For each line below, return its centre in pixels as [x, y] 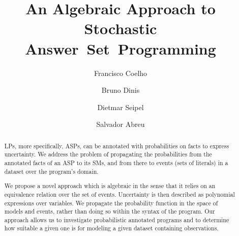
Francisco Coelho [121, 73]
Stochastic [121, 28]
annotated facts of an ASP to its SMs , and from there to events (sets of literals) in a [116, 162]
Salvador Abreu [121, 124]
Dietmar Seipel [121, 107]
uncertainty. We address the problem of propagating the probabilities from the [108, 154]
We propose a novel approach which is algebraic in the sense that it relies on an [110, 186]
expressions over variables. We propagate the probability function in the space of [111, 203]
